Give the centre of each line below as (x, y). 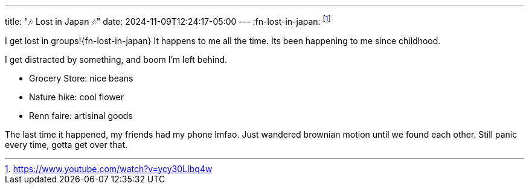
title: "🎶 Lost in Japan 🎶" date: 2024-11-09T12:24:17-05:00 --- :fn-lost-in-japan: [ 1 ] (168, 21)
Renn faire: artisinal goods (81, 115)
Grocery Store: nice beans (81, 78)
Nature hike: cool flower (77, 97)
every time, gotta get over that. (66, 144)
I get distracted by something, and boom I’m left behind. (116, 59)
